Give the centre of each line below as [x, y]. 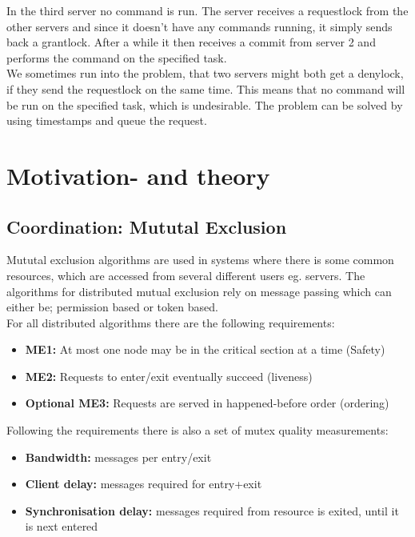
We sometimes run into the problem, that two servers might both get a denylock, [205, 73]
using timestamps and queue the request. [107, 120]
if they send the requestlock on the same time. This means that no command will [206, 88]
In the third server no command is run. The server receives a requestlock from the [207, 10]
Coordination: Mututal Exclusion [147, 226]
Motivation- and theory [138, 175]
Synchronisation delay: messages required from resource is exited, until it [212, 510]
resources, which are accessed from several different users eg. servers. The [186, 275]
